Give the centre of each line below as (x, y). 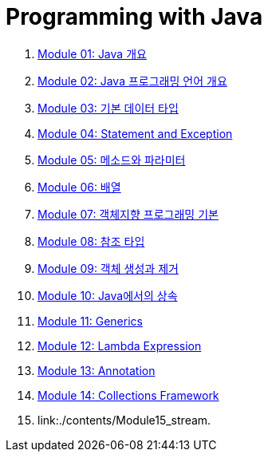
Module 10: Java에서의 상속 (108, 295)
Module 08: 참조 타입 (91, 241)
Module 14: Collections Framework (128, 395)
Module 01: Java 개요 (92, 53)
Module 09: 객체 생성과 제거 (108, 268)
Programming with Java (134, 17)
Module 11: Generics (90, 321)
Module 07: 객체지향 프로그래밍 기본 (128, 214)
